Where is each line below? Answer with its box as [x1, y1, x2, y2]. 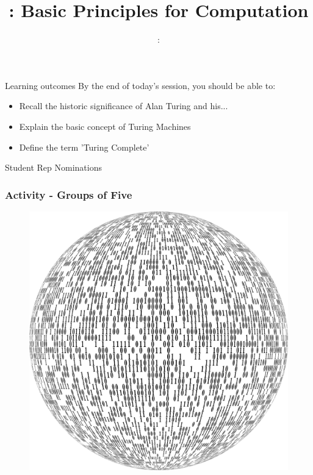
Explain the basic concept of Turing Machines [19, 120, 191, 132]
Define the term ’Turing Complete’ [19, 140, 149, 153]
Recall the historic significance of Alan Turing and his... [19, 99, 228, 112]
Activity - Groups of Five [5, 187, 132, 202]
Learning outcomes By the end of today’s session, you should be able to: [5, 79, 276, 91]
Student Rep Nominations [5, 161, 102, 174]
